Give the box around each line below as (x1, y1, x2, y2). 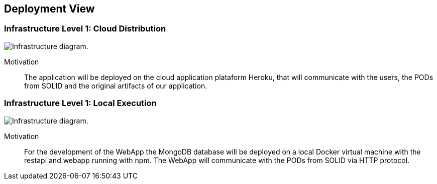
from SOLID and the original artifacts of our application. (24, 81, 207, 90)
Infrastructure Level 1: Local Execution (4, 98, 157, 108)
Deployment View (4, 2, 95, 15)
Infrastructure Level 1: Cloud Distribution (4, 23, 166, 34)
